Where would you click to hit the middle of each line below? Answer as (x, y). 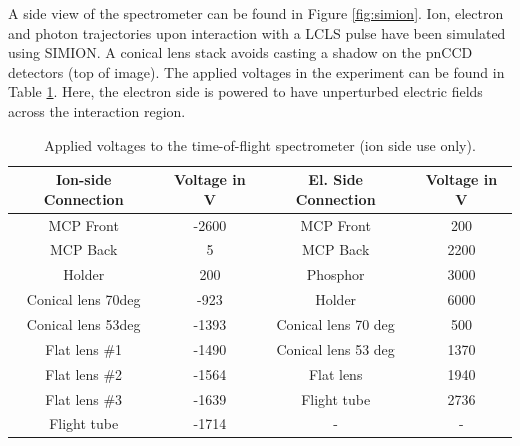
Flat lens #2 (84, 373)
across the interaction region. (97, 110)
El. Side (335, 179)
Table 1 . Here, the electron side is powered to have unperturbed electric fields (245, 91)
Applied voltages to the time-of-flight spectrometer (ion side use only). (260, 144)
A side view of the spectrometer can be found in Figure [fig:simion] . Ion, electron (256, 13)
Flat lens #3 (84, 398)
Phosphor (335, 274)
